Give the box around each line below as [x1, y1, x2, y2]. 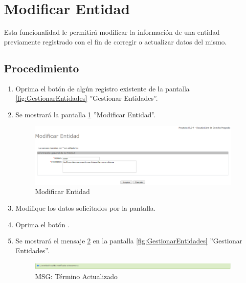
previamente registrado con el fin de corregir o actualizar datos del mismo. [4, 36, 227, 46]
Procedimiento [4, 60, 79, 75]
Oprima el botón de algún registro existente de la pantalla [15, 83, 190, 93]
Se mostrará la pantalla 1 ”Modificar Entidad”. [15, 109, 156, 119]
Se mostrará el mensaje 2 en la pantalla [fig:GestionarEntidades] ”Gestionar [15, 236, 243, 246]
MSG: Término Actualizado [35, 271, 118, 282]
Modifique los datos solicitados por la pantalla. [15, 203, 156, 213]
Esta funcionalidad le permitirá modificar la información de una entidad [4, 27, 220, 37]
